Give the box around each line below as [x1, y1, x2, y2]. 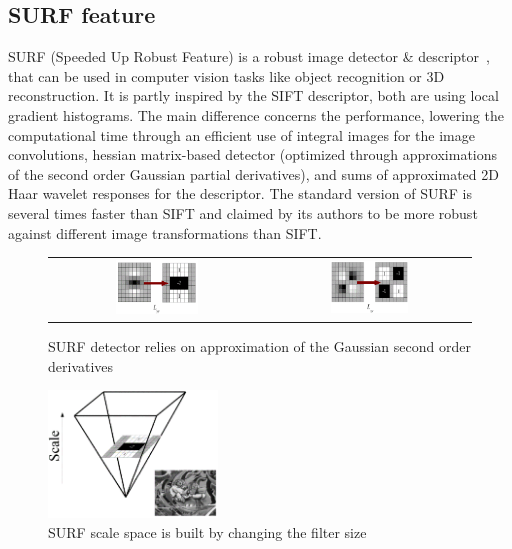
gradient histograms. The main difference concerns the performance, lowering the [8, 104, 504, 125]
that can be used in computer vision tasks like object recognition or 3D [8, 65, 445, 86]
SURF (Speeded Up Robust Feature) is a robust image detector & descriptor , [8, 46, 490, 67]
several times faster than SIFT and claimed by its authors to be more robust [8, 202, 478, 223]
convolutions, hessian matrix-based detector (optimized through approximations [8, 144, 498, 165]
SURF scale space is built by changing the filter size [48, 521, 367, 542]
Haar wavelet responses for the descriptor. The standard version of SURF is [8, 183, 472, 204]
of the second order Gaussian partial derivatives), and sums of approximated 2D [8, 163, 499, 184]
